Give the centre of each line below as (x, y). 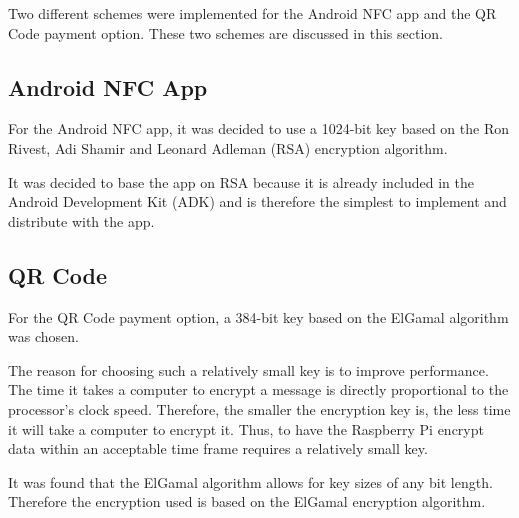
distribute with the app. (81, 220)
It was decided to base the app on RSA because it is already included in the (241, 181)
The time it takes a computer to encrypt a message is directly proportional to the (258, 389)
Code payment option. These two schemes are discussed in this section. (225, 32)
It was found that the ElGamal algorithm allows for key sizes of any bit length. (250, 481)
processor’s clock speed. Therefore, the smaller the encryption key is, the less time (259, 408)
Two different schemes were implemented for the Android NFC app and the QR (252, 13)
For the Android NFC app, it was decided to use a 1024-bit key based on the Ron (258, 128)
